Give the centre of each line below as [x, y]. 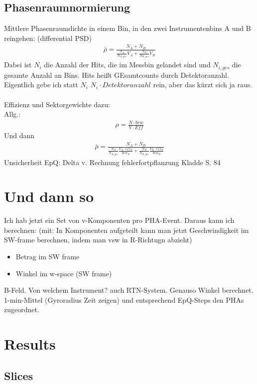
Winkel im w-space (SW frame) [64, 273]
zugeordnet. [22, 309]
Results [30, 344]
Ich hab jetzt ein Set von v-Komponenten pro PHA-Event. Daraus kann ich [119, 220]
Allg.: [12, 114]
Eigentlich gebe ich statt [41, 85]
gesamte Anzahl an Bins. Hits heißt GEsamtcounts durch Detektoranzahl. [117, 75]
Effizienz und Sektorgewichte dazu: [57, 104]
